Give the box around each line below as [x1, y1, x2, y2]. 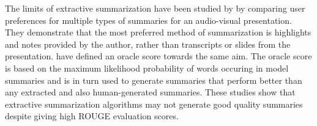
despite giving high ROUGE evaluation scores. [5, 109, 179, 122]
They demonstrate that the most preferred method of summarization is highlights [5, 26, 311, 39]
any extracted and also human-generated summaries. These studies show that [5, 86, 296, 98]
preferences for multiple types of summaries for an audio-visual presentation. [5, 13, 292, 26]
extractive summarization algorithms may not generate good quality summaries [5, 97, 303, 110]
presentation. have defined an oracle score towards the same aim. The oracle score [5, 50, 312, 62]
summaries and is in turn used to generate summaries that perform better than [5, 73, 302, 86]
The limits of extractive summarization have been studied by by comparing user [5, 2, 305, 14]
